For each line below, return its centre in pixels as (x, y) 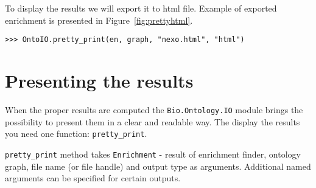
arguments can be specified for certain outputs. (93, 178)
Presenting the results (99, 81)
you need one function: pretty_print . (76, 134)
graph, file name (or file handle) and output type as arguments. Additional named (158, 166)
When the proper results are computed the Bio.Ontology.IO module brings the (154, 109)
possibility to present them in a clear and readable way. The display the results (153, 121)
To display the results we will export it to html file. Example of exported (141, 8)
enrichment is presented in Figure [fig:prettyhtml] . (99, 20)
